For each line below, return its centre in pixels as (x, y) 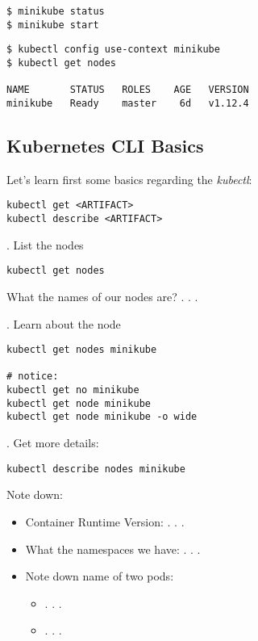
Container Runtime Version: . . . (105, 521)
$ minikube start (53, 25)
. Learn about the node (64, 323)
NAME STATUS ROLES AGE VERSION (128, 90)
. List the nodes (45, 244)
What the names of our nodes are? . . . (102, 296)
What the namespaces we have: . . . (113, 549)
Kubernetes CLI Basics (105, 145)
